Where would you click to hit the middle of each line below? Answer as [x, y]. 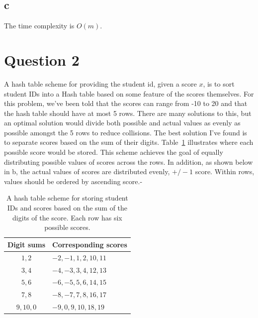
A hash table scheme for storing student [67, 198]
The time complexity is [39, 26]
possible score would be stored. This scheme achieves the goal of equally [114, 152]
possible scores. [67, 227]
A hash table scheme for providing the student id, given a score [100, 83]
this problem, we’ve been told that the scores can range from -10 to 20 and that [126, 103]
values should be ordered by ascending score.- [73, 181]
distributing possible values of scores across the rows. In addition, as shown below [129, 161]
